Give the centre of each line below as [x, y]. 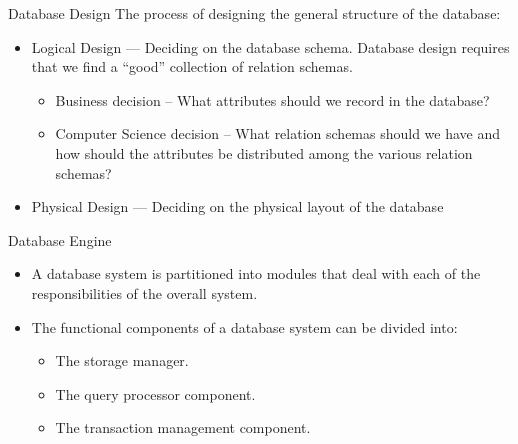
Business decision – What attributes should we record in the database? [272, 99]
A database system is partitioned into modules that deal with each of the [256, 273]
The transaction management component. [183, 427]
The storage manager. [122, 360]
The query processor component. [155, 393]
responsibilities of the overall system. [144, 292]
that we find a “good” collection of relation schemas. [192, 66]
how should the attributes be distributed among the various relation [264, 152]
